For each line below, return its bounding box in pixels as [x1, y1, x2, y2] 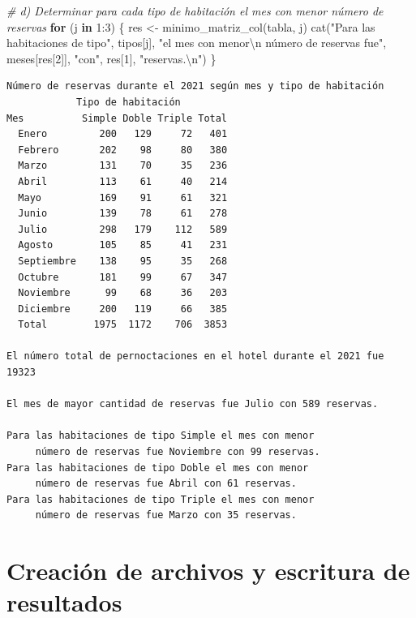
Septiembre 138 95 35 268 [18, 255, 228, 267]
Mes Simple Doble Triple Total [6, 112, 228, 124]
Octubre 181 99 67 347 [18, 271, 228, 283]
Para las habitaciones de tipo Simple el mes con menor [6, 430, 315, 442]
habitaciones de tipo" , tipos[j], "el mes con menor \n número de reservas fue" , [6, 34, 387, 51]
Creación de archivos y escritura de [6, 554, 410, 587]
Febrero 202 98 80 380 [18, 144, 228, 156]
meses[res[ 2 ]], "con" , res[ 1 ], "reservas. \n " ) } [6, 49, 217, 67]
